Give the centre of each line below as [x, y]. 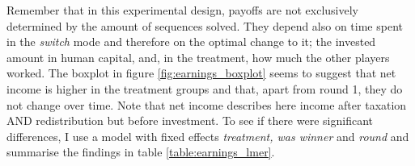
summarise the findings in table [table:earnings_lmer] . [141, 152]
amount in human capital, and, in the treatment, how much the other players [198, 57]
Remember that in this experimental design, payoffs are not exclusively [182, 10]
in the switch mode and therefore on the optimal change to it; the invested [191, 41]
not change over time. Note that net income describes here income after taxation [207, 104]
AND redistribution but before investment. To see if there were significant [190, 120]
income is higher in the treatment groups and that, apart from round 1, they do [205, 88]
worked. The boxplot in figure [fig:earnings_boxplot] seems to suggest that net [201, 73]
